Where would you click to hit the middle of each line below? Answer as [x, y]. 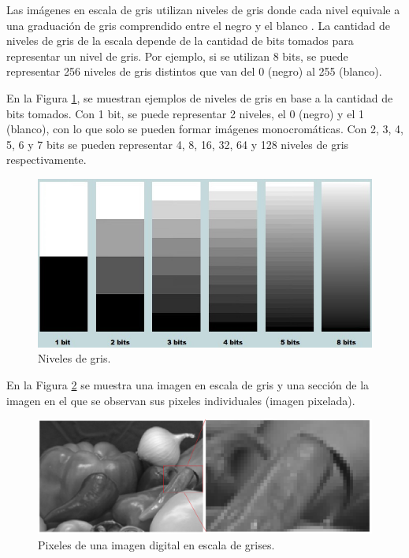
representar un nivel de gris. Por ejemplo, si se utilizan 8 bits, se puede [177, 56]
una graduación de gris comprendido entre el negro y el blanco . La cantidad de [198, 25]
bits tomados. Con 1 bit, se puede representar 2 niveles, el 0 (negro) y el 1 [185, 113]
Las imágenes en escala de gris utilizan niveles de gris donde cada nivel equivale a [203, 9]
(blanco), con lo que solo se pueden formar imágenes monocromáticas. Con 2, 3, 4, [205, 129]
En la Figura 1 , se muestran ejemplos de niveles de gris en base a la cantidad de [200, 97]
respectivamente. [46, 160]
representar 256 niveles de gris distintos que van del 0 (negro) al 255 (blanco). [194, 71]
